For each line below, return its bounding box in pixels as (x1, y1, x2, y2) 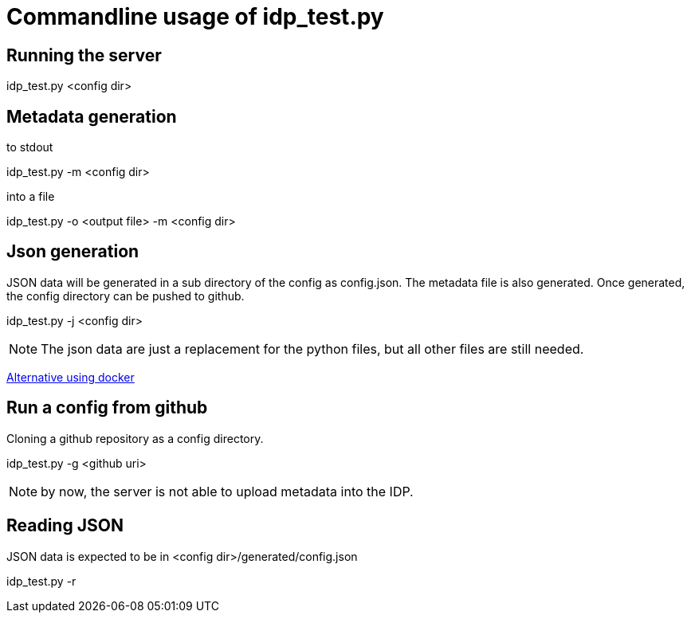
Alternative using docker (6, 370, 135, 384)
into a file (6, 190, 55, 204)
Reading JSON (6, 515, 124, 536)
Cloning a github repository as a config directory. (6, 431, 264, 445)
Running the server (6, 45, 162, 65)
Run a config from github (6, 398, 208, 418)
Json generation (6, 241, 139, 262)
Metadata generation (6, 106, 177, 127)
